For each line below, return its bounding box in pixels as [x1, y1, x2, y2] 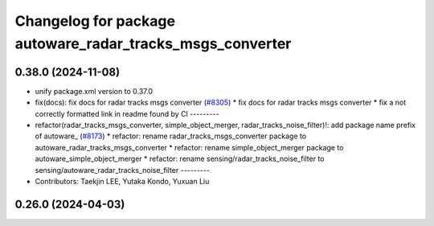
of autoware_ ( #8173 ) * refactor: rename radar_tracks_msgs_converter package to [35, 131, 307, 141]
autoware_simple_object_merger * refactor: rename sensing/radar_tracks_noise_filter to [35, 154, 325, 164]
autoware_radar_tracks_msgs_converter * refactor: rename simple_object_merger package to [35, 142, 344, 152]
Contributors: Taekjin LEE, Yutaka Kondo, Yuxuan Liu [35, 176, 210, 186]
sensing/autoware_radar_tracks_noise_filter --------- [35, 165, 211, 175]
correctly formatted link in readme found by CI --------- [35, 109, 220, 118]
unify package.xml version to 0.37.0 [35, 86, 153, 96]
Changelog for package [14, 12, 176, 30]
